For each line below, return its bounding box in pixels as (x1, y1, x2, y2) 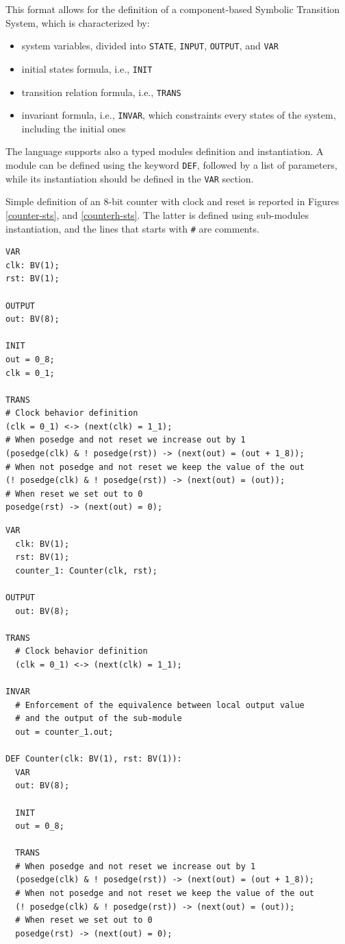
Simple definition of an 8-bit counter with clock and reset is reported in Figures (5, 194, 340, 209)
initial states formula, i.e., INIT (21, 61, 153, 75)
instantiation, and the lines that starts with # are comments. (5, 221, 259, 235)
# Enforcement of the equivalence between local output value (15, 700, 305, 710)
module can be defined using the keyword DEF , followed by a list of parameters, (5, 158, 337, 172)
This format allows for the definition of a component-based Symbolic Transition (5, 2, 340, 16)
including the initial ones (21, 121, 126, 135)
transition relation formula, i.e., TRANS (21, 84, 181, 99)
